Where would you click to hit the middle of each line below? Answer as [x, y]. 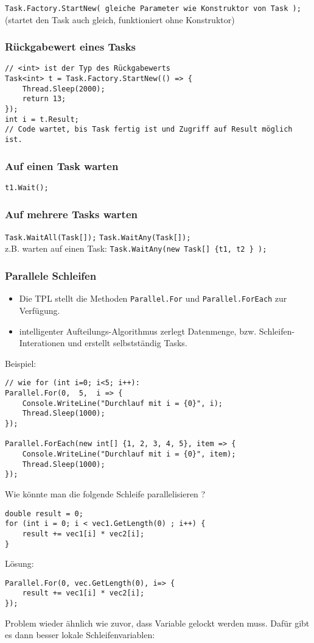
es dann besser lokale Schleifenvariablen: [80, 635]
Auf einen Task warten [62, 165]
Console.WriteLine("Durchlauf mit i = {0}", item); [129, 454]
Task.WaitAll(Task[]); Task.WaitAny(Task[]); [98, 237]
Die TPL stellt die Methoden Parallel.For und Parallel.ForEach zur [153, 298]
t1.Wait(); [27, 187]
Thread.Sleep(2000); [64, 89]
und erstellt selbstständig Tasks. [127, 343]
